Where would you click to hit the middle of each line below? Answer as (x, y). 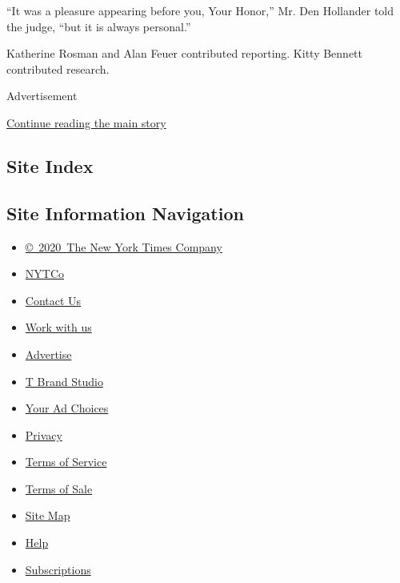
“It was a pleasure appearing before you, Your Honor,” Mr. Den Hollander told (200, 10)
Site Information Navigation (125, 213)
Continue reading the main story (86, 122)
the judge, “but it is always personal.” (99, 26)
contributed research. (58, 68)
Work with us (58, 327)
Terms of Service (66, 462)
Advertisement (42, 96)
